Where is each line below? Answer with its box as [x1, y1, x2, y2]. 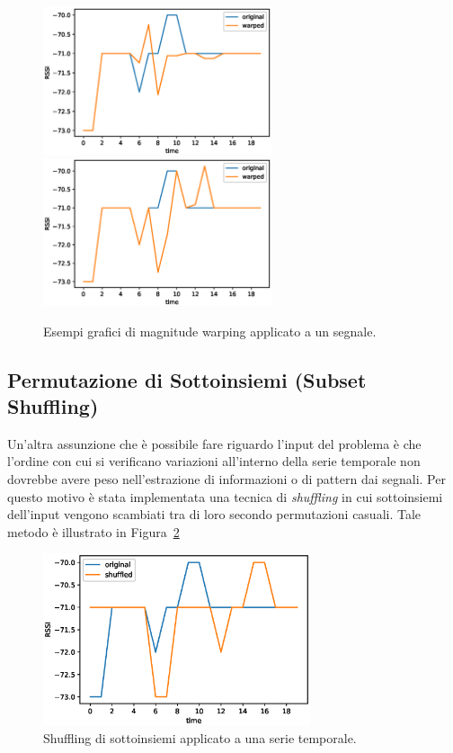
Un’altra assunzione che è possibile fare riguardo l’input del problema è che [7, 434, 422, 453]
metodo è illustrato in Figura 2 [7, 522, 180, 541]
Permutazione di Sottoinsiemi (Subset [7, 365, 367, 393]
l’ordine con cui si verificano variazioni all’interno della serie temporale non [7, 452, 421, 471]
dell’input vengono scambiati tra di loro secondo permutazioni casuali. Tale [7, 505, 422, 524]
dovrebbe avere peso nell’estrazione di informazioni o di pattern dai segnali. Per [7, 469, 446, 488]
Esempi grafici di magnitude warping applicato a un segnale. [43, 321, 377, 340]
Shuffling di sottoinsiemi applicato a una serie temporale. [43, 728, 357, 747]
